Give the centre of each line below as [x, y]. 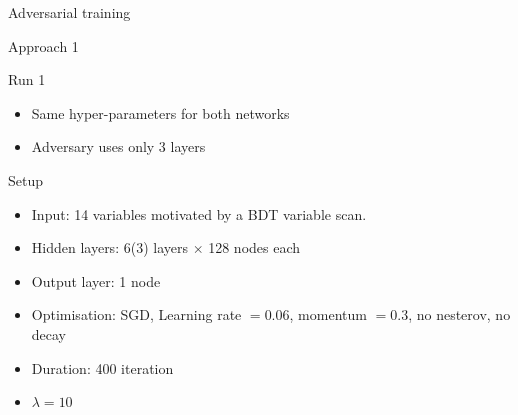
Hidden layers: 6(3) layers [109, 247]
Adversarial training [69, 12]
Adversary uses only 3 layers [118, 146]
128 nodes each [254, 247]
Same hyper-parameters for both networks [160, 112]
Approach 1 [43, 45]
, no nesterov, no [459, 314]
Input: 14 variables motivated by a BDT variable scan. [199, 213]
